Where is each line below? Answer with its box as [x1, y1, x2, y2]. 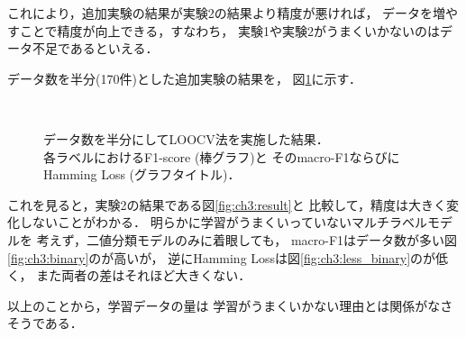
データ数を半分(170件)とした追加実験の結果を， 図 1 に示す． [7, 68, 362, 87]
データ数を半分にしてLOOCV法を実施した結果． [43, 129, 329, 148]
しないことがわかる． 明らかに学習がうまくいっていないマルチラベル [19, 213, 427, 232]
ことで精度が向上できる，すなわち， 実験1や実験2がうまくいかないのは [19, 21, 440, 40]
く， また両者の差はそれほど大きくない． [7, 266, 251, 285]
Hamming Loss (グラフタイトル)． [43, 165, 241, 184]
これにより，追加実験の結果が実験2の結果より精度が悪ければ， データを [7, 4, 434, 22]
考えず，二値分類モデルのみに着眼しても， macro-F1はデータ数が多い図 [36, 230, 458, 249]
